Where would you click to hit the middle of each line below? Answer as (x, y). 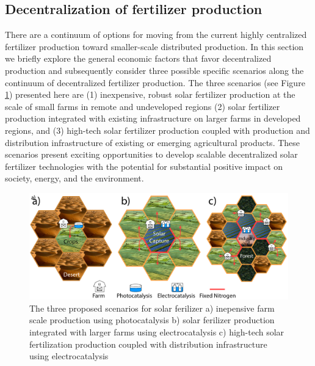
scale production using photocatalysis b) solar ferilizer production (152, 320)
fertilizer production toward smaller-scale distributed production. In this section (154, 46)
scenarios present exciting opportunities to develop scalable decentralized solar (151, 154)
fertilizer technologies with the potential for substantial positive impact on (144, 166)
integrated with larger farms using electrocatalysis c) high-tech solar (157, 332)
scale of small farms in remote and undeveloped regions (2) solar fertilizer (143, 106)
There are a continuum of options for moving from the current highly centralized (156, 35)
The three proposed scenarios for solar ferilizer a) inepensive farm (152, 308)
